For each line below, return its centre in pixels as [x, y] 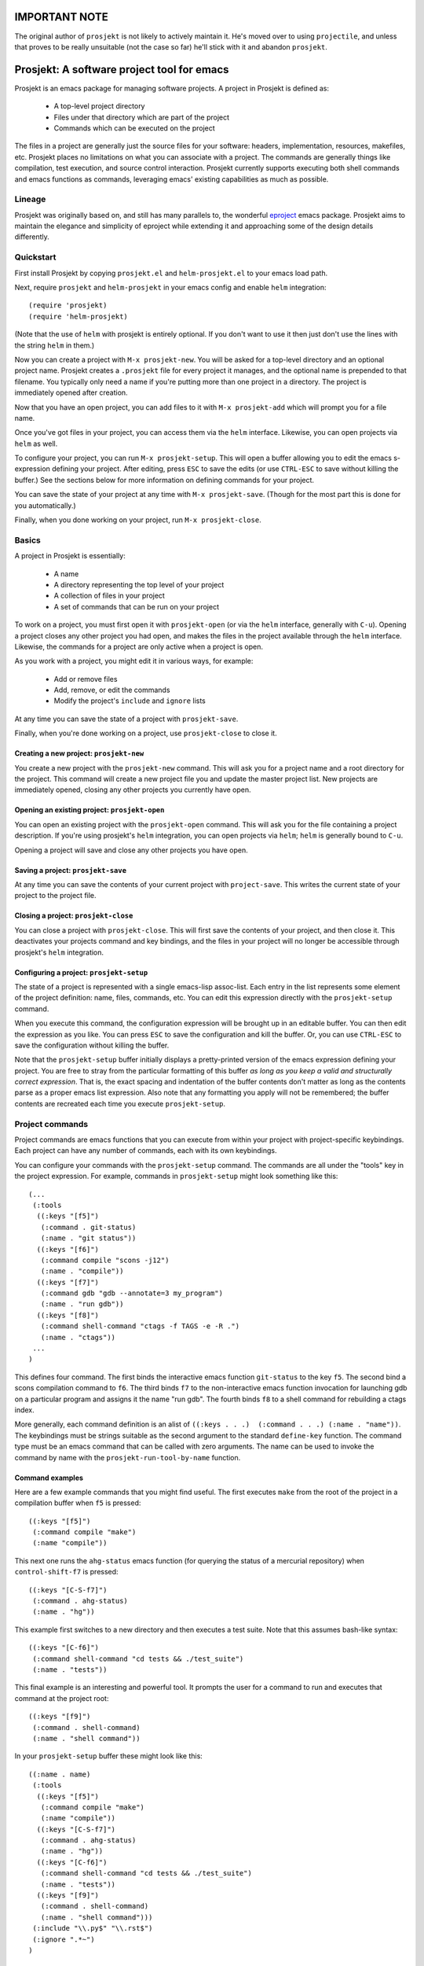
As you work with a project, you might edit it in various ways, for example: [134, 661]
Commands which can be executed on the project [134, 128]
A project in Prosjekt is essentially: [70, 556]
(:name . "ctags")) [78, 1337]
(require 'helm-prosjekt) [79, 316]
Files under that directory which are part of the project [142, 117]
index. [24, 1410]
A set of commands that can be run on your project [137, 606]
